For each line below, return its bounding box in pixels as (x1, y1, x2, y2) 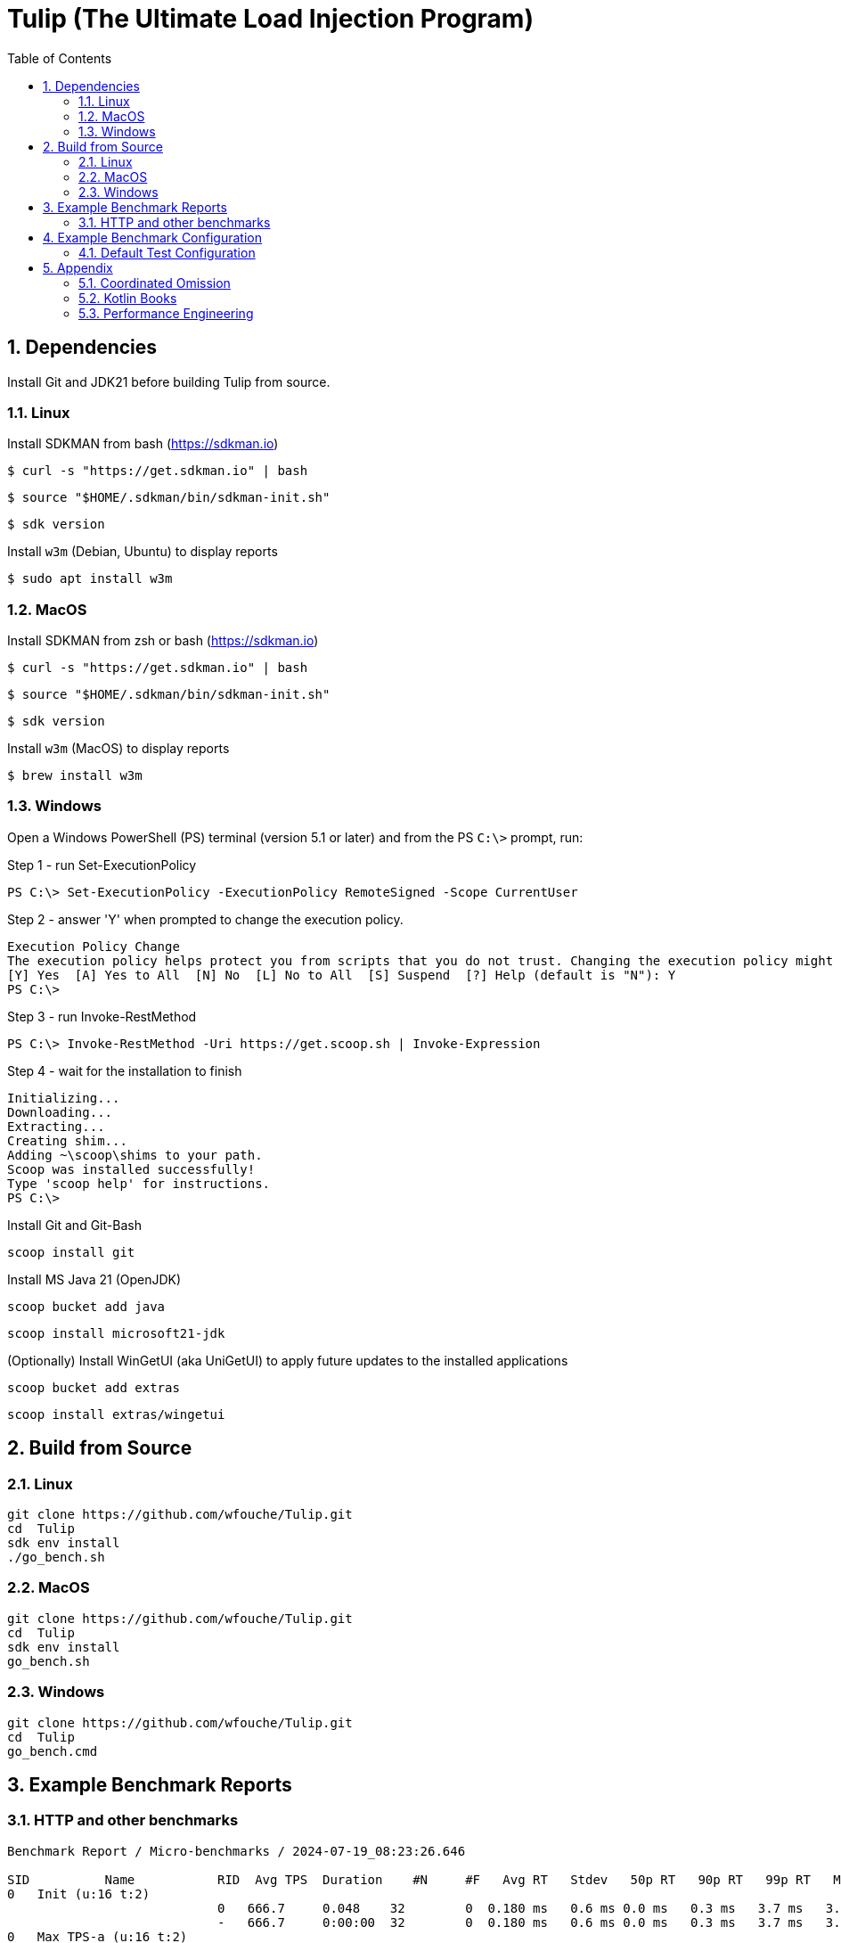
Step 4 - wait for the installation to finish (7, 1062, 242, 1078)
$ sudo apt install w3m (7, 571, 173, 586)
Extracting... (7, 1119, 105, 1134)
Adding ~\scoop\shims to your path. (7, 1147, 263, 1162)
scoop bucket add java (7, 1299, 166, 1314)
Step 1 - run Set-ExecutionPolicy (7, 857, 197, 873)
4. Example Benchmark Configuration (43, 229, 262, 245)
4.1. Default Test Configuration (78, 244, 256, 260)
